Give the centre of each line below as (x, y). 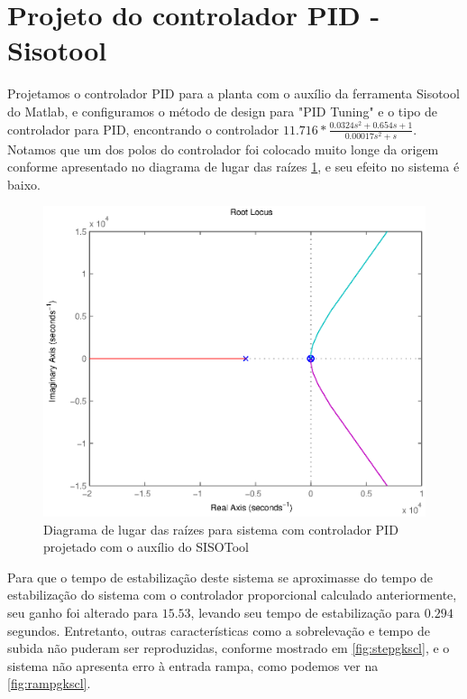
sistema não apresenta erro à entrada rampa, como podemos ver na (193, 665)
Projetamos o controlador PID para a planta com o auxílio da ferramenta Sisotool (233, 93)
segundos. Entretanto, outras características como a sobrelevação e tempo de (219, 630)
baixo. (24, 184)
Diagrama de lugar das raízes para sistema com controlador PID (221, 529)
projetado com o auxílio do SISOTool (146, 547)
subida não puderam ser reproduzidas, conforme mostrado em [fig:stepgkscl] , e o (229, 648)
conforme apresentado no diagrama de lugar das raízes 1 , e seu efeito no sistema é (233, 167)
